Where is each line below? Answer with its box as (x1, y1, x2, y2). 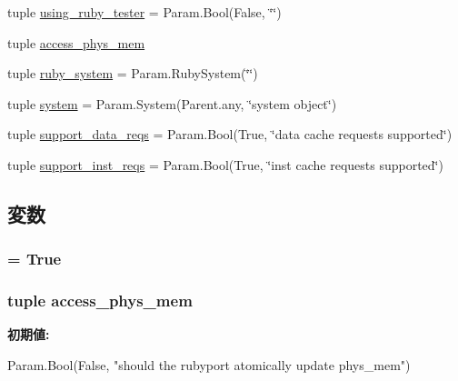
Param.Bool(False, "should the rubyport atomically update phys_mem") (7, 356, 411, 374)
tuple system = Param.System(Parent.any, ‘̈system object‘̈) (7, 94, 337, 113)
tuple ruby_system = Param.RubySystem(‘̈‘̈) (7, 64, 258, 83)
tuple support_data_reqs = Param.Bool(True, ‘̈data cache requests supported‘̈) (7, 125, 453, 144)
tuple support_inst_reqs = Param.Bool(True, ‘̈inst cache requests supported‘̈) (7, 155, 443, 174)
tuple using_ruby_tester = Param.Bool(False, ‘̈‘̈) (7, 3, 282, 21)
